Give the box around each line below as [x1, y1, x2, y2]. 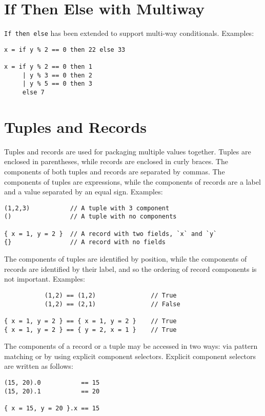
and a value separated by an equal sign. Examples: [4, 186, 163, 197]
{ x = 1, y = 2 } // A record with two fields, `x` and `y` [4, 230, 217, 237]
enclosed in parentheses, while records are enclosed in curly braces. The [4, 156, 228, 167]
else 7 [22, 89, 45, 96]
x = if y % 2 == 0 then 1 [4, 63, 92, 71]
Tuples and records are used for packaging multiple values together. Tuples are [4, 146, 251, 156]
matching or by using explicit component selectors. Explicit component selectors [4, 350, 256, 361]
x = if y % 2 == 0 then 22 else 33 [4, 46, 126, 53]
